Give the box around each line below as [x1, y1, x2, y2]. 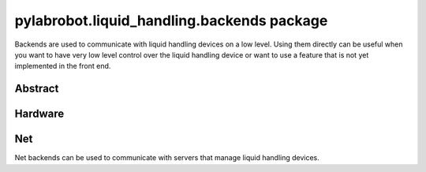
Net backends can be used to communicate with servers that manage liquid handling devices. [14, 153, 319, 163]
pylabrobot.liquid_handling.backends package [14, 12, 328, 29]
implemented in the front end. [14, 62, 111, 71]
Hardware [14, 107, 65, 121]
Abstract [14, 82, 59, 95]
